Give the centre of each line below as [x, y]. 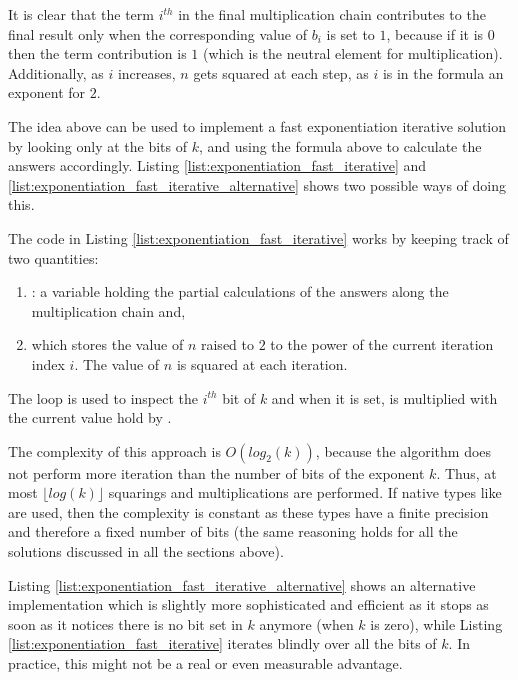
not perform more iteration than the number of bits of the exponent [216, 472]
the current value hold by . [90, 417]
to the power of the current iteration [382, 344]
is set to [350, 33]
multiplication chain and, [108, 310]
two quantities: [53, 257]
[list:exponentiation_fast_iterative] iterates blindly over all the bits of [222, 643]
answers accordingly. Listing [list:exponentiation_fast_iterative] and [217, 165]
